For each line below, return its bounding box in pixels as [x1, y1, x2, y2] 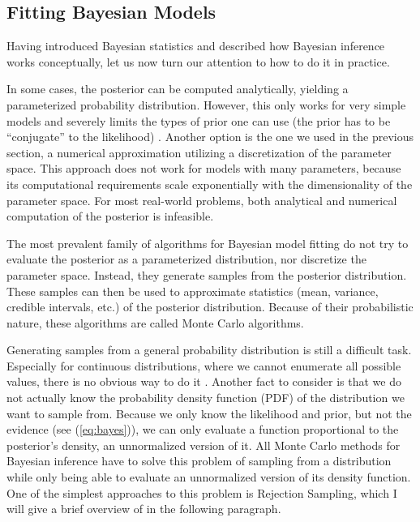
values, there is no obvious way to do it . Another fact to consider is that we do [6, 373, 401, 390]
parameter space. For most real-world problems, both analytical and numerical [6, 191, 397, 208]
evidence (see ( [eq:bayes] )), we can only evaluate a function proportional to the [6, 421, 399, 438]
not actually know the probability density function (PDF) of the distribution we [6, 389, 405, 406]
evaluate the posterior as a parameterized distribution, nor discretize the [6, 250, 366, 267]
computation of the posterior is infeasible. [6, 208, 214, 225]
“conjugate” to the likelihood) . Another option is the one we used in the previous [6, 128, 414, 145]
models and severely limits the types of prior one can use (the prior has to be [6, 112, 391, 129]
